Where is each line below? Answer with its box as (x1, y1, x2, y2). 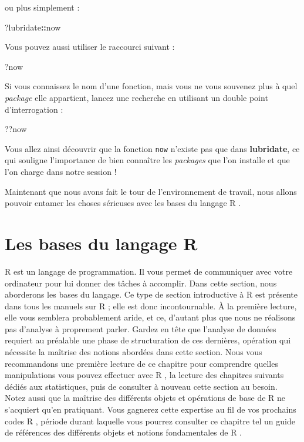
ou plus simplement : (5, 1, 80, 13)
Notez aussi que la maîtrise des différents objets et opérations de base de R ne (5, 392, 286, 404)
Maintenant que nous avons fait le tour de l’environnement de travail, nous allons (5, 185, 297, 197)
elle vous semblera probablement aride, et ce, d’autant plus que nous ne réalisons (5, 311, 296, 323)
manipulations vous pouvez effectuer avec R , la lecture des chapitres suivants (5, 369, 284, 381)
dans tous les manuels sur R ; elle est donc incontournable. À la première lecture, (5, 299, 297, 312)
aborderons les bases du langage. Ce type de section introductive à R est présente (5, 288, 298, 301)
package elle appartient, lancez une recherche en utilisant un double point (5, 91, 268, 103)
